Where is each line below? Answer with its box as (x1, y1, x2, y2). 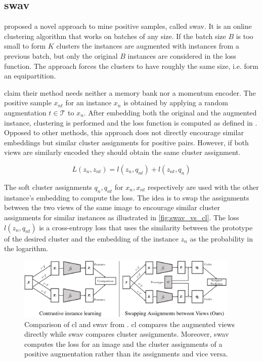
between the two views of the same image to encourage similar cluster (4, 202, 220, 213)
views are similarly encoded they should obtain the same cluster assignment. (4, 147, 241, 157)
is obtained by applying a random (123, 97, 228, 108)
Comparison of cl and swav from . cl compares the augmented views (24, 318, 235, 329)
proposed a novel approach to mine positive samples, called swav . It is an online (4, 21, 252, 31)
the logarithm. (4, 243, 49, 254)
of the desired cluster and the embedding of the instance (4, 233, 179, 244)
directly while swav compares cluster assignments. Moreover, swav (24, 329, 229, 339)
